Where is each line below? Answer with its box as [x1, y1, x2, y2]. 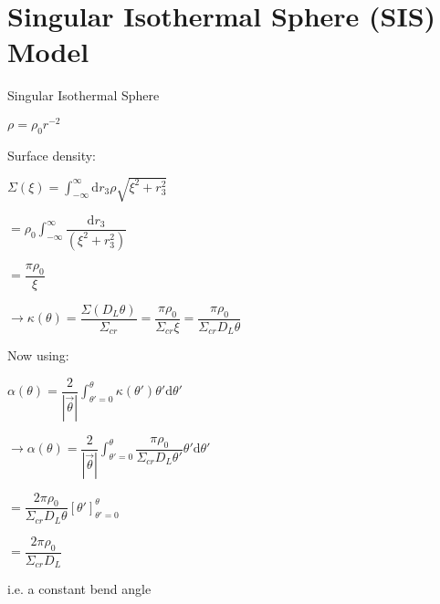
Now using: [7, 346, 69, 365]
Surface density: [7, 145, 96, 164]
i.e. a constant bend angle [7, 579, 152, 599]
